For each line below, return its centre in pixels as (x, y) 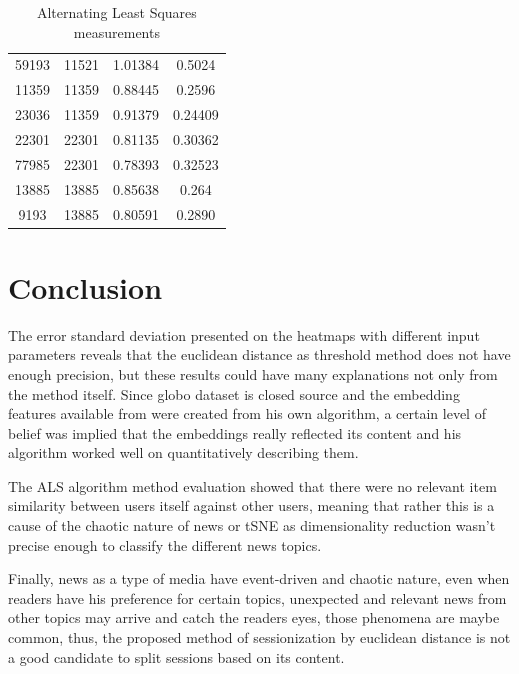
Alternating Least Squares (116, 12)
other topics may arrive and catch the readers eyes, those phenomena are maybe (254, 617)
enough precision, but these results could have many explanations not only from (253, 373)
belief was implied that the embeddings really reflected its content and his (235, 432)
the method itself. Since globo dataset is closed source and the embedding (234, 393)
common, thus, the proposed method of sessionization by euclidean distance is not (259, 637)
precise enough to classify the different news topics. (165, 544)
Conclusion (85, 286)
